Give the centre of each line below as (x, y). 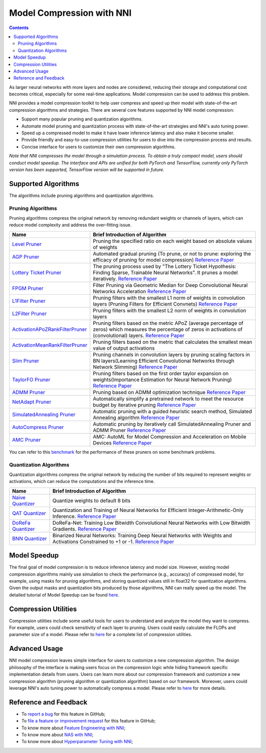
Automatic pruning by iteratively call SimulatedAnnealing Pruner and (172, 424)
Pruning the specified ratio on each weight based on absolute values (172, 241)
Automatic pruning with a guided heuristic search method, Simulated (172, 411)
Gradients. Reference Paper (84, 529)
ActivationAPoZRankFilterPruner (50, 329)
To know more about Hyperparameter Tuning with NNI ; (77, 742)
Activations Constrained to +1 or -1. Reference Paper (113, 542)
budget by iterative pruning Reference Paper (145, 405)
